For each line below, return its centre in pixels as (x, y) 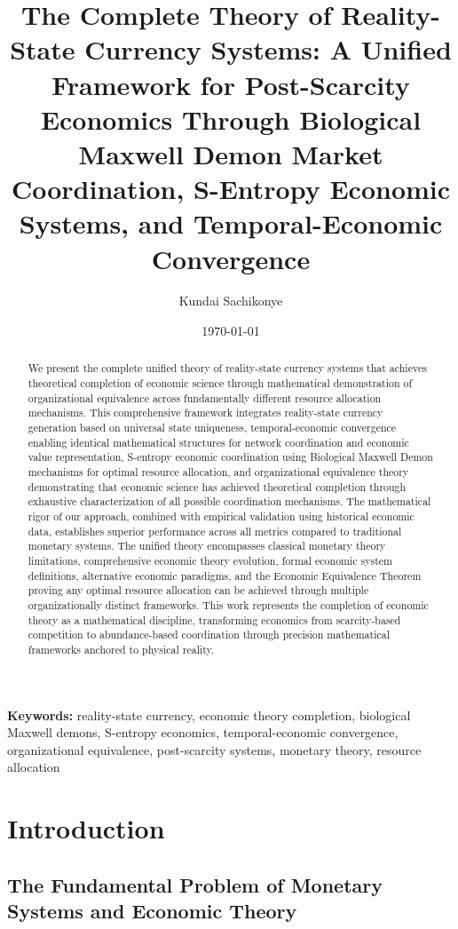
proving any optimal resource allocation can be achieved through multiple (198, 590)
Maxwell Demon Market (231, 153)
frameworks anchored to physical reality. (121, 649)
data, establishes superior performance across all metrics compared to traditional (215, 531)
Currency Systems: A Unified (268, 49)
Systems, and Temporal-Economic (231, 223)
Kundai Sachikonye (231, 301)
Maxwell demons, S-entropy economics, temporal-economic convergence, (203, 732)
